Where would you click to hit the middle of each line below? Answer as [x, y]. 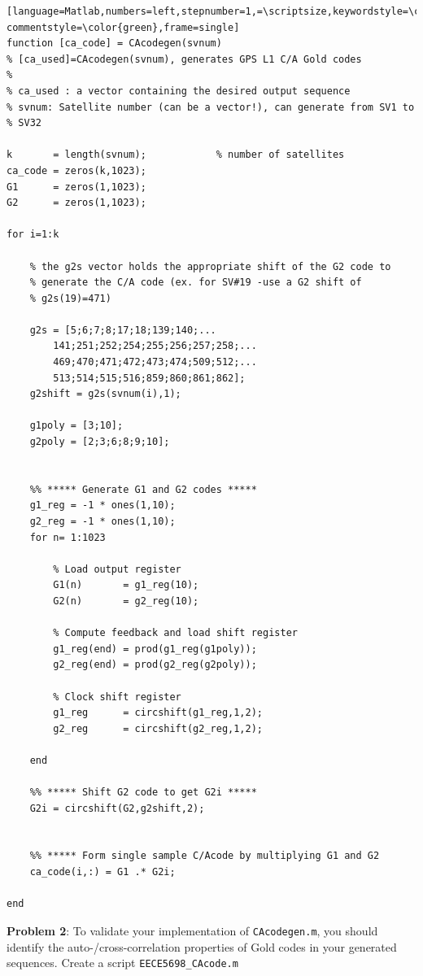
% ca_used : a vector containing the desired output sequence [179, 91]
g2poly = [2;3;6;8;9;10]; [100, 442]
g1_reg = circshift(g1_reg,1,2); [158, 713]
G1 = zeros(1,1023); [76, 187]
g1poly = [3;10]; [76, 426]
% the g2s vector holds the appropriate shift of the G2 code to [210, 266]
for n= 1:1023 [68, 537]
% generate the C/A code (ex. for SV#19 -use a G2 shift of [196, 283]
